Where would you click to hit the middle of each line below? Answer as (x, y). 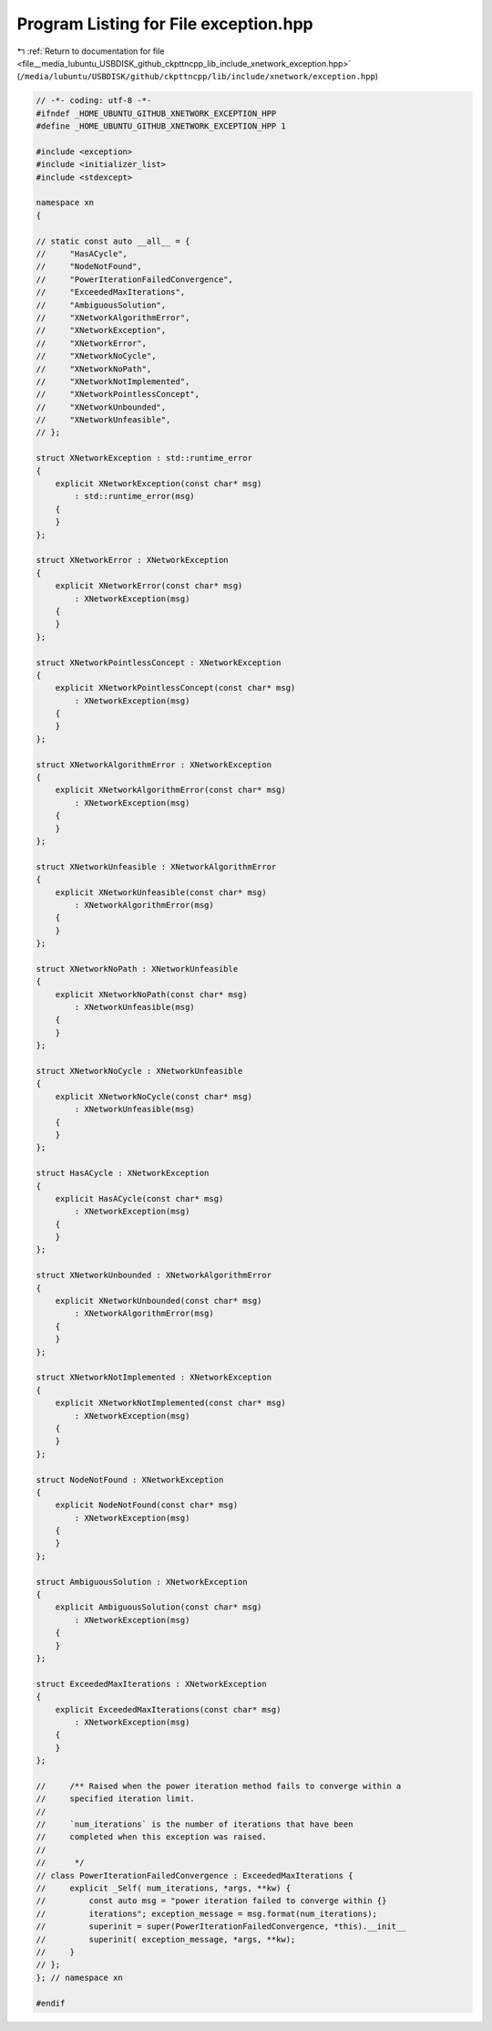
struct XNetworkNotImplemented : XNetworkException (154, 1377)
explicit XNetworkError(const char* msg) (149, 586)
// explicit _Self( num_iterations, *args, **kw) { (164, 1888)
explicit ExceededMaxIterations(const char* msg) (168, 1709)
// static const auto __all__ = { (113, 241)
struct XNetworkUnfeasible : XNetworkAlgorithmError (156, 866)
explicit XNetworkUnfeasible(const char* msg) (161, 892)
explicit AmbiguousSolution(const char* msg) (159, 1607)
